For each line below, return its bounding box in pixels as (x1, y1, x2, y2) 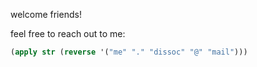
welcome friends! (10, 9, 82, 20)
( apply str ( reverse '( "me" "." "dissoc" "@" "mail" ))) (10, 47, 248, 57)
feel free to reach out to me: (10, 28, 126, 39)
